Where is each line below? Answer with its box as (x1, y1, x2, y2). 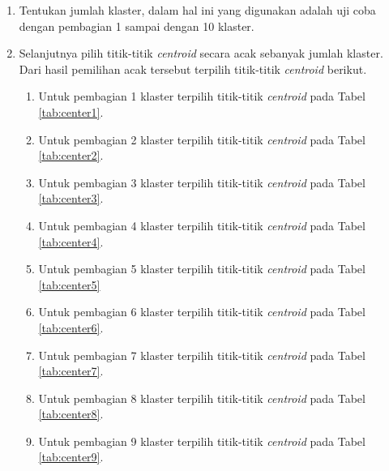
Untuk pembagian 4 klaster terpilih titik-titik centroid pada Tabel (38, 216, 365, 233)
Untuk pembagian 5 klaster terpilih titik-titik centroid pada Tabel (38, 260, 365, 277)
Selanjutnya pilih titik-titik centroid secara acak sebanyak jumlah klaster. (19, 45, 383, 62)
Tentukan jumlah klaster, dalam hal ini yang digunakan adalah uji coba (19, 2, 376, 18)
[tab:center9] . (38, 448, 104, 465)
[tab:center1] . (38, 103, 104, 120)
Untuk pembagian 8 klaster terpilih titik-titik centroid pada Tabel (38, 389, 365, 406)
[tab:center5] (38, 276, 100, 293)
